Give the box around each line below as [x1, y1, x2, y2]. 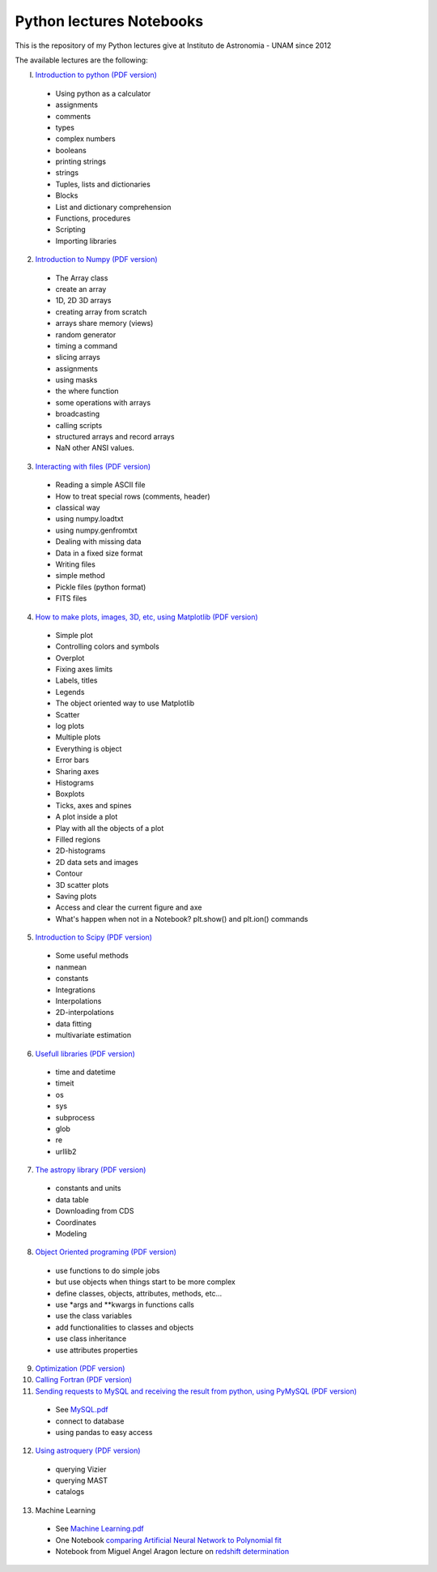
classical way [55, 503, 100, 512]
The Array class [55, 272, 108, 283]
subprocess [55, 1112, 95, 1122]
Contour [55, 868, 83, 879]
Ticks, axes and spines [55, 800, 132, 810]
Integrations [55, 985, 96, 995]
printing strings [55, 156, 107, 166]
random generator [55, 329, 117, 340]
